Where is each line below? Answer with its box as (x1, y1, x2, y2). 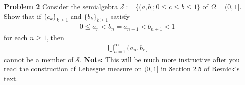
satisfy (110, 11, 130, 21)
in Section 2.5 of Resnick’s (161, 64, 240, 74)
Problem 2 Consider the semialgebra (4, 1, 118, 11)
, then (46, 32, 64, 42)
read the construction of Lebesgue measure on (4, 64, 142, 74)
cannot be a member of (4, 54, 73, 64)
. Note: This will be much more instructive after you (80, 54, 240, 64)
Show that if (4, 11, 41, 21)
